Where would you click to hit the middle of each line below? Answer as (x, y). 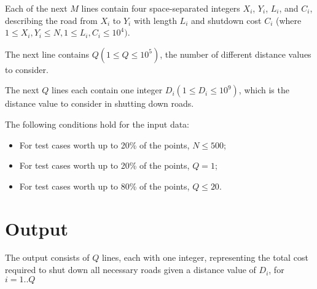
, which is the (264, 90)
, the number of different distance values (236, 54)
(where (288, 20)
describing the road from (51, 20)
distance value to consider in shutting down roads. (100, 103)
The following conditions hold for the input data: (97, 124)
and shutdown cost (226, 20)
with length (155, 20)
